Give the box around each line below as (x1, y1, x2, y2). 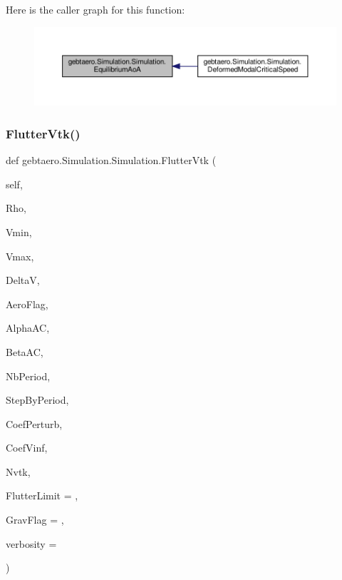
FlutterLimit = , (6, 488, 78, 503)
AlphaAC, (6, 320, 50, 335)
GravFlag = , (6, 512, 64, 527)
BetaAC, (6, 344, 43, 359)
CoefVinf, (6, 440, 48, 455)
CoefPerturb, (6, 416, 63, 431)
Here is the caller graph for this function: (6, 2, 185, 16)
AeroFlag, (6, 296, 48, 311)
